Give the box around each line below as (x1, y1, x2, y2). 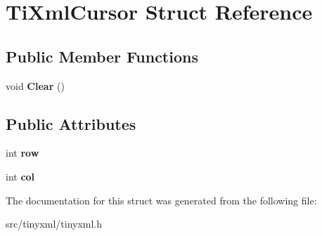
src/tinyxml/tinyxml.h (6, 216, 103, 231)
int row (6, 145, 39, 160)
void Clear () (6, 78, 65, 93)
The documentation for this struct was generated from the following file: (6, 192, 317, 207)
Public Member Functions (6, 45, 198, 67)
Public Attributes (6, 112, 136, 134)
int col (6, 169, 35, 183)
